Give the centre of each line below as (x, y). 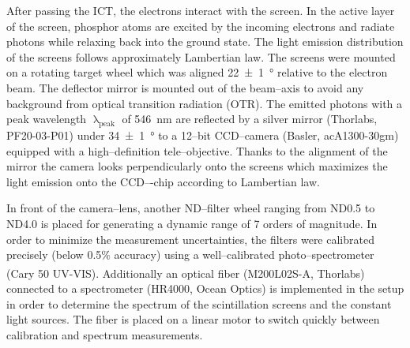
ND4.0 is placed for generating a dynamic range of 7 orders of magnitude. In (192, 223)
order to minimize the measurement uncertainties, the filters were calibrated (190, 239)
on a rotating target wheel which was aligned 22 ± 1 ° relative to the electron (197, 72)
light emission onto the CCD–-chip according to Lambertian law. (163, 181)
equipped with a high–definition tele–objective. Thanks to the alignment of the (197, 150)
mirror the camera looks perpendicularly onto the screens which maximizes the (197, 166)
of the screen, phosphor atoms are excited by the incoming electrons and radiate (201, 26)
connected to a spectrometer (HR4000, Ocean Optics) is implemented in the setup (205, 288)
